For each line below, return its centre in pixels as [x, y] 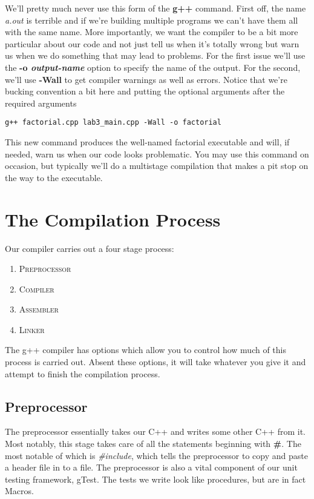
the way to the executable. [54, 177]
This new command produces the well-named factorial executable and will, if [147, 142]
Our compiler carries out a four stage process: [90, 248]
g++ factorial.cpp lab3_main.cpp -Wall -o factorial [113, 123]
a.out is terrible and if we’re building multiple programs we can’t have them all [152, 20]
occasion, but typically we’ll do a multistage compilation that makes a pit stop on [157, 166]
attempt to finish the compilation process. [83, 373]
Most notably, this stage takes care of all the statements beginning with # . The [153, 444]
